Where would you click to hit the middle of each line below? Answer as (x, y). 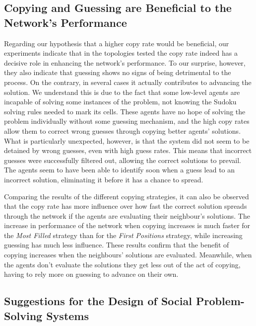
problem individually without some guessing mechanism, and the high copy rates (127, 121)
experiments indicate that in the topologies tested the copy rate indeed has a (121, 53)
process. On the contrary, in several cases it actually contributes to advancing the (128, 82)
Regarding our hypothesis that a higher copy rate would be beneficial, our (117, 43)
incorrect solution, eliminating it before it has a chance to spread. (104, 179)
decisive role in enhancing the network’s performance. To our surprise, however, (125, 62)
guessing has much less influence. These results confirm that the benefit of (117, 245)
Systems (67, 315)
